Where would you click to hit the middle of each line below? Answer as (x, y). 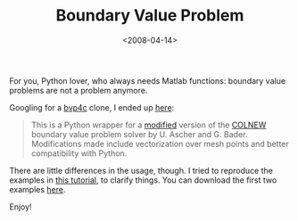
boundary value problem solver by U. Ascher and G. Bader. (139, 134)
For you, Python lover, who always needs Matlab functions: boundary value (148, 80)
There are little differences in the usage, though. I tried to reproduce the (141, 170)
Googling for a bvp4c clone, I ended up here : (92, 107)
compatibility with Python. (79, 153)
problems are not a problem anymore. (79, 90)
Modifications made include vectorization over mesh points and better (160, 143)
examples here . (37, 189)
